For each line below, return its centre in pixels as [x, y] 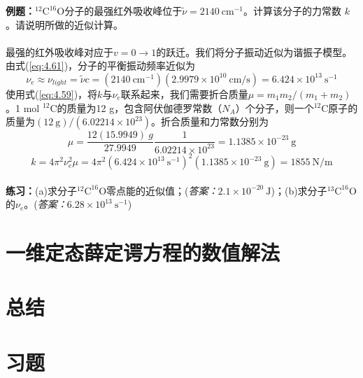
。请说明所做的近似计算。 [64, 24]
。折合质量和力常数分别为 [210, 121]
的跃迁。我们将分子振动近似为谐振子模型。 [254, 51]
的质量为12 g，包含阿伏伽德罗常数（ [140, 107]
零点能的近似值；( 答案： [162, 190]
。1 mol [23, 107]
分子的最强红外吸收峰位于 [123, 10]
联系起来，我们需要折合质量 [184, 93]
